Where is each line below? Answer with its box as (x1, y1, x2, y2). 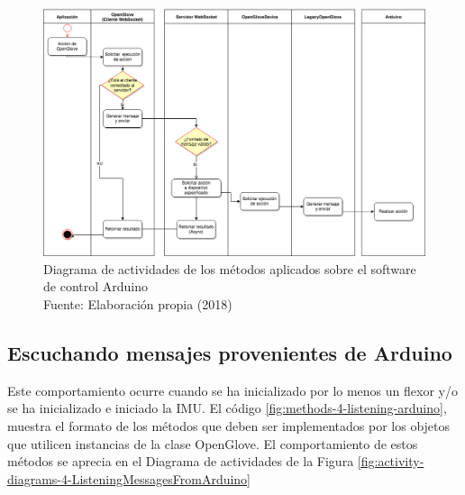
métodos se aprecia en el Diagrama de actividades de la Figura (7, 452, 354, 471)
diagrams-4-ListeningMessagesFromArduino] (7, 469, 251, 488)
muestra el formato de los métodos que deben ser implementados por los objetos (7, 416, 451, 435)
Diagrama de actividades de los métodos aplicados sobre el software (43, 259, 416, 278)
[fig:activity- (357, 452, 424, 471)
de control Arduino (43, 277, 148, 296)
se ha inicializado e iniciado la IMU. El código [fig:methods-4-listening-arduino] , (7, 399, 447, 417)
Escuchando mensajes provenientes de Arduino (7, 338, 452, 366)
